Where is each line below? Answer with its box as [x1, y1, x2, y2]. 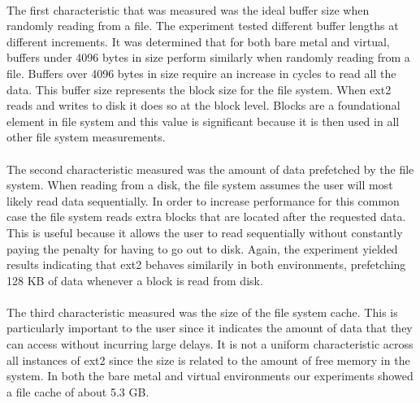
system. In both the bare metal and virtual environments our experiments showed [6, 367, 414, 384]
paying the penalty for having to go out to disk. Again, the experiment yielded [6, 240, 398, 257]
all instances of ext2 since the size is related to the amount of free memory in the [6, 351, 410, 368]
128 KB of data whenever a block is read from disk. [6, 271, 263, 288]
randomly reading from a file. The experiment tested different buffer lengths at [6, 17, 399, 34]
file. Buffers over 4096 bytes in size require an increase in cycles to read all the [6, 64, 396, 81]
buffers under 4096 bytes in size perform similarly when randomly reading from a [6, 49, 410, 66]
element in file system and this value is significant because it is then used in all [6, 112, 400, 129]
